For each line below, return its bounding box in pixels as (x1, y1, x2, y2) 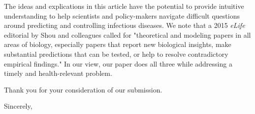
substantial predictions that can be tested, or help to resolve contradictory (4, 48, 228, 59)
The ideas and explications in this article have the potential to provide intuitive (4, 1, 244, 11)
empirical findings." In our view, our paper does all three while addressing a (4, 58, 232, 68)
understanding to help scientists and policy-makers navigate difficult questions (4, 10, 240, 21)
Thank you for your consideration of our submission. (4, 84, 162, 94)
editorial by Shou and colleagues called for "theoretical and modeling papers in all (4, 29, 251, 40)
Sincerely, (4, 101, 32, 111)
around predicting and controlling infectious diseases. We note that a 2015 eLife (4, 20, 245, 30)
